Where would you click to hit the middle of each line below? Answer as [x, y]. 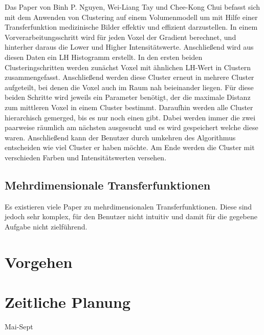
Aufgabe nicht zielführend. [46, 226]
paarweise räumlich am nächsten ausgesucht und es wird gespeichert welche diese [131, 127]
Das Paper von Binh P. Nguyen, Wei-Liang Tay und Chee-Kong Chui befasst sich [133, 7]
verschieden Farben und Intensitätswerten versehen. [86, 157]
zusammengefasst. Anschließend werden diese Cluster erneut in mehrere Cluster [129, 77]
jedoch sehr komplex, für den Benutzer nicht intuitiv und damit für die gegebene [131, 216]
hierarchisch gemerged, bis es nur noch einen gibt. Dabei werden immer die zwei [130, 117]
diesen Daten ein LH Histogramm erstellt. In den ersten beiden [104, 57]
